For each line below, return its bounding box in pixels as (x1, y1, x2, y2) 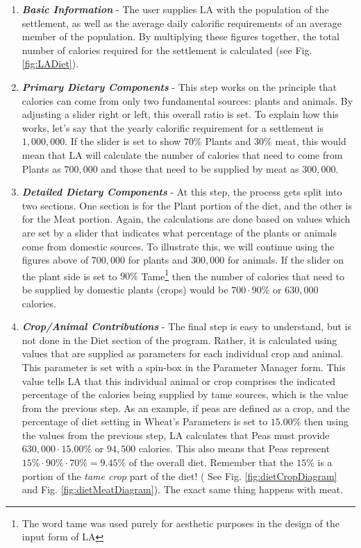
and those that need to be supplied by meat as (101, 161, 299, 175)
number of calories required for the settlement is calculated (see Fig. (22, 42, 312, 57)
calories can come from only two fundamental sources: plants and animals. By (22, 93, 353, 108)
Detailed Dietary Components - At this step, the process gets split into (22, 185, 342, 199)
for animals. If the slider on (228, 252, 344, 267)
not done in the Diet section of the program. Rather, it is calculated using (22, 332, 337, 347)
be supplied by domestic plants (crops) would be (22, 282, 228, 296)
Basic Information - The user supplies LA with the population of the (22, 2, 329, 16)
